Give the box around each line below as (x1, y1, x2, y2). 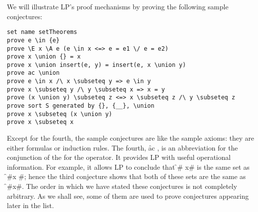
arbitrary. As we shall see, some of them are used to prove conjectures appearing (7, 190, 249, 201)
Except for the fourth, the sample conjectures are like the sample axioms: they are (7, 133, 254, 143)
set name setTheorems (7, 29, 77, 36)
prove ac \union (7, 69, 60, 77)
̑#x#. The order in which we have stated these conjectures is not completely (7, 181, 237, 191)
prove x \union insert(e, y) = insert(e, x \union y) (7, 61, 186, 68)
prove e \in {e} (7, 36, 60, 44)
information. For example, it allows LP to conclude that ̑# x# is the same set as (7, 161, 250, 172)
